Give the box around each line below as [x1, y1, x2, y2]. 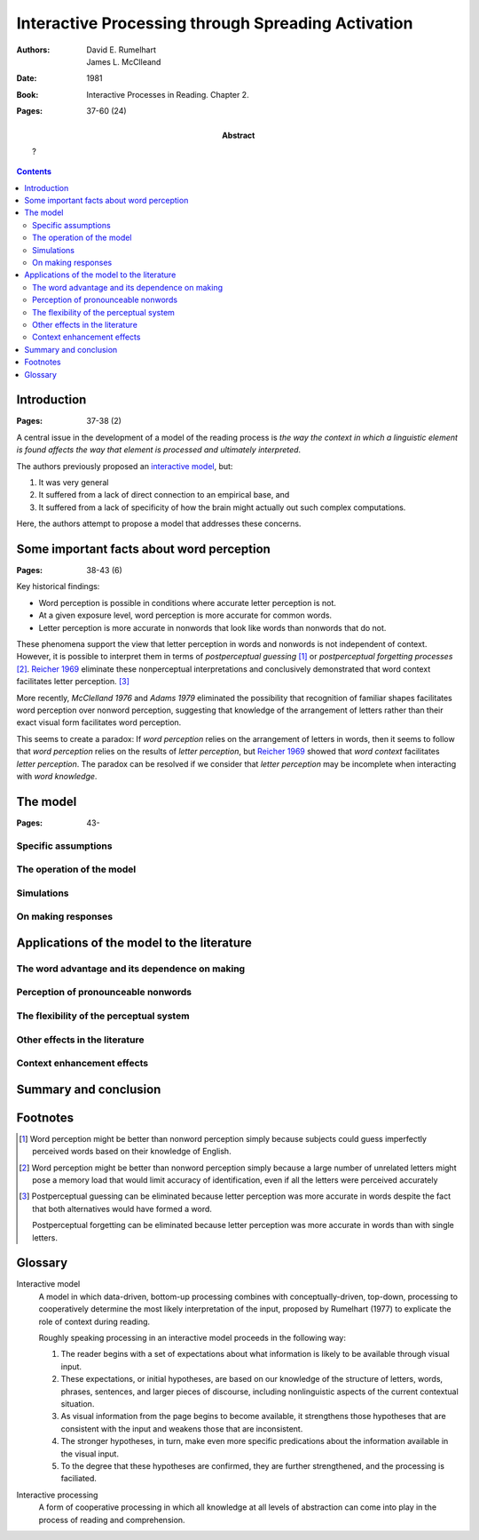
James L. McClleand [86, 56, 161, 67]
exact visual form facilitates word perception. [16, 717, 182, 728]
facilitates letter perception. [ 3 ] [16, 676, 130, 687]
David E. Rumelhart [86, 44, 157, 55]
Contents [16, 166, 52, 177]
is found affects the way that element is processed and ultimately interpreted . [16, 444, 302, 455]
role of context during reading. [38, 1316, 151, 1327]
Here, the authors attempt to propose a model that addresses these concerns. [16, 518, 302, 529]
